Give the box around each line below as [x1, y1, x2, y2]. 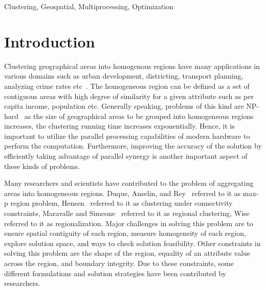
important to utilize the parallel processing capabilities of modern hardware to [4, 130, 250, 141]
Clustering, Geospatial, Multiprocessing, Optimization [4, 1, 174, 11]
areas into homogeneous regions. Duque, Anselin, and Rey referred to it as [4, 187, 241, 198]
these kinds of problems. [4, 160, 80, 171]
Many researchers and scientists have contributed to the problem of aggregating [4, 178, 254, 188]
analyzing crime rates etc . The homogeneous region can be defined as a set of [4, 80, 250, 91]
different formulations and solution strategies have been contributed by [4, 268, 227, 278]
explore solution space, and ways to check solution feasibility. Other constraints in [4, 237, 261, 248]
